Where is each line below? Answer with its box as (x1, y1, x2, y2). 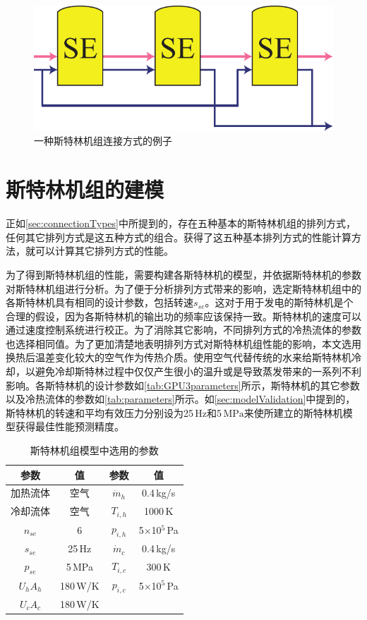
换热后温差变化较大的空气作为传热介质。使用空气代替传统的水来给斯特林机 (6, 350, 351, 365)
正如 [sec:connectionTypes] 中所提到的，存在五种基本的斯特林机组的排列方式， (6, 216, 356, 231)
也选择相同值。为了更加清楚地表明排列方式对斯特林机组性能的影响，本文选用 (6, 336, 361, 351)
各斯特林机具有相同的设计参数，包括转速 (6, 295, 193, 310)
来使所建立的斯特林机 (243, 405, 343, 420)
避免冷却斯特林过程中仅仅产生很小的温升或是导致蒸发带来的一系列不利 (35, 364, 361, 379)
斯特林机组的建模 (6, 175, 164, 204)
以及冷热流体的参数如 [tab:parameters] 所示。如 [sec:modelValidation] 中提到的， (6, 391, 356, 406)
